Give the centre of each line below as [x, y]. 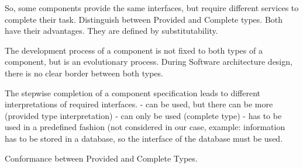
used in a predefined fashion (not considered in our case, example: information [145, 127]
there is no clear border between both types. [84, 73]
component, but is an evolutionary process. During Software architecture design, [149, 62]
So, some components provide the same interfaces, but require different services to [152, 8]
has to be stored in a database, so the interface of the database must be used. [144, 138]
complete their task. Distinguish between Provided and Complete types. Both [144, 19]
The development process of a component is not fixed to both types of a [134, 50]
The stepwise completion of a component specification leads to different [133, 92]
